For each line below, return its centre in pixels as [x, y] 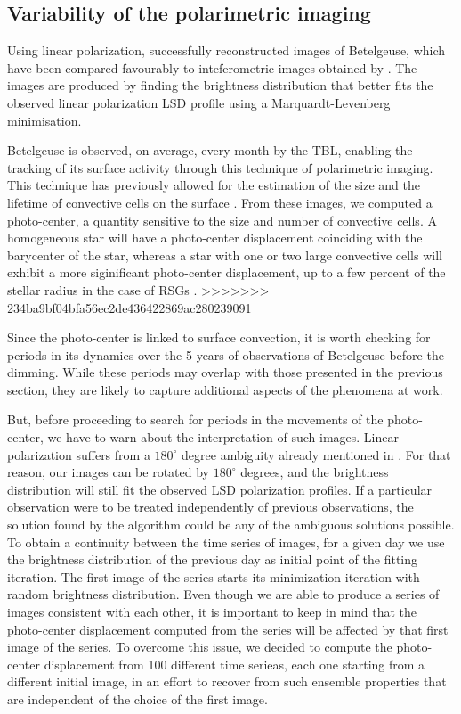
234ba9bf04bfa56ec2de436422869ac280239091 [129, 307]
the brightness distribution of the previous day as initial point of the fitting [213, 559]
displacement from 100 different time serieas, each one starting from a [235, 664]
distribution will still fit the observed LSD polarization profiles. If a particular [220, 489]
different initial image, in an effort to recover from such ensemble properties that [227, 681]
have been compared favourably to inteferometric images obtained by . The [212, 67]
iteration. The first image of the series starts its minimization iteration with [214, 576]
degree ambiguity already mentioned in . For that [316, 454]
